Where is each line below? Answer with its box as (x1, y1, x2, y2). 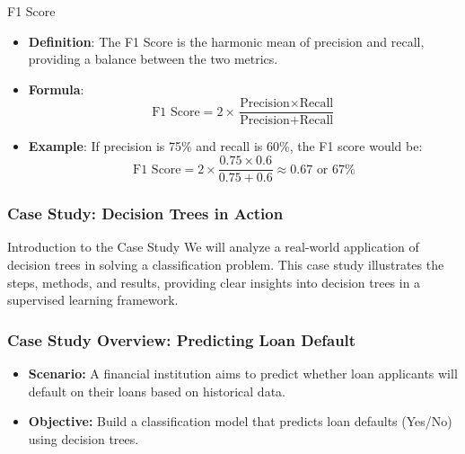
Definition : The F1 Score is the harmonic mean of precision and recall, (28, 31, 425, 50)
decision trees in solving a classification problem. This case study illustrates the (7, 254, 444, 273)
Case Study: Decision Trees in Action (7, 202, 284, 225)
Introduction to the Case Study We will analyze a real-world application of (7, 237, 419, 256)
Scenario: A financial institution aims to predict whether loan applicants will (28, 363, 458, 382)
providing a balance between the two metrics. (28, 49, 278, 68)
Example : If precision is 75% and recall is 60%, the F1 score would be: (28, 137, 423, 156)
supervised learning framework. (7, 290, 179, 309)
